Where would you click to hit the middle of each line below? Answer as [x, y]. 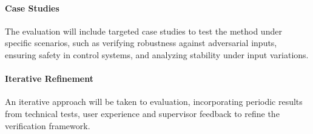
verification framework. [48, 125]
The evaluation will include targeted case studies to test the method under [143, 31]
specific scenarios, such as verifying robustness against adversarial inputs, [141, 43]
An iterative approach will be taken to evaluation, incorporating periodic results [154, 102]
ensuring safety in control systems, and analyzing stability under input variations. [157, 54]
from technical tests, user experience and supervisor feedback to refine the [142, 113]
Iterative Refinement [49, 79]
